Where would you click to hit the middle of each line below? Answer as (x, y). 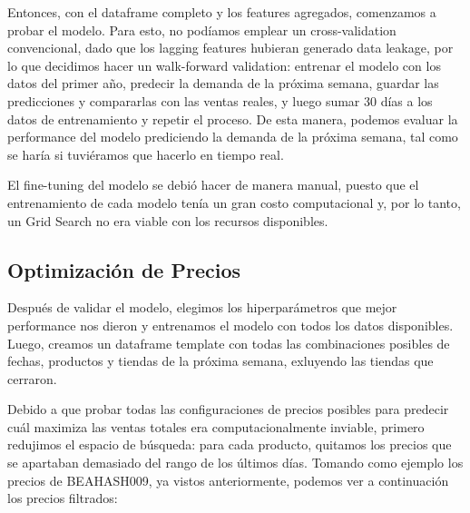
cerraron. (32, 378)
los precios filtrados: (63, 498)
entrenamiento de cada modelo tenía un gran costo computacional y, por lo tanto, (234, 202)
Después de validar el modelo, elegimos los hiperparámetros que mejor (202, 307)
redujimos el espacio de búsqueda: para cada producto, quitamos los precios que (230, 444)
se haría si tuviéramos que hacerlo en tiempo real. (146, 154)
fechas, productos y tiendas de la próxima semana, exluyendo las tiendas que (220, 361)
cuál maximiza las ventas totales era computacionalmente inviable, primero (216, 426)
